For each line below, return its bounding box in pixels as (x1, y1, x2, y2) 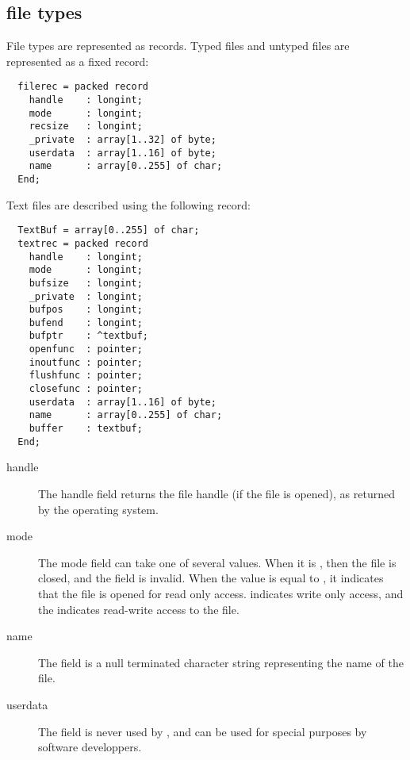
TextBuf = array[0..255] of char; (17, 225, 200, 236)
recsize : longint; (29, 121, 143, 132)
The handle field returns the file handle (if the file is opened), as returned (38, 485, 395, 501)
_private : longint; (29, 290, 143, 302)
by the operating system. (38, 501, 159, 517)
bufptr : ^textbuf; (29, 330, 148, 342)
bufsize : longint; (29, 277, 143, 289)
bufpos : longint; (29, 304, 143, 316)
